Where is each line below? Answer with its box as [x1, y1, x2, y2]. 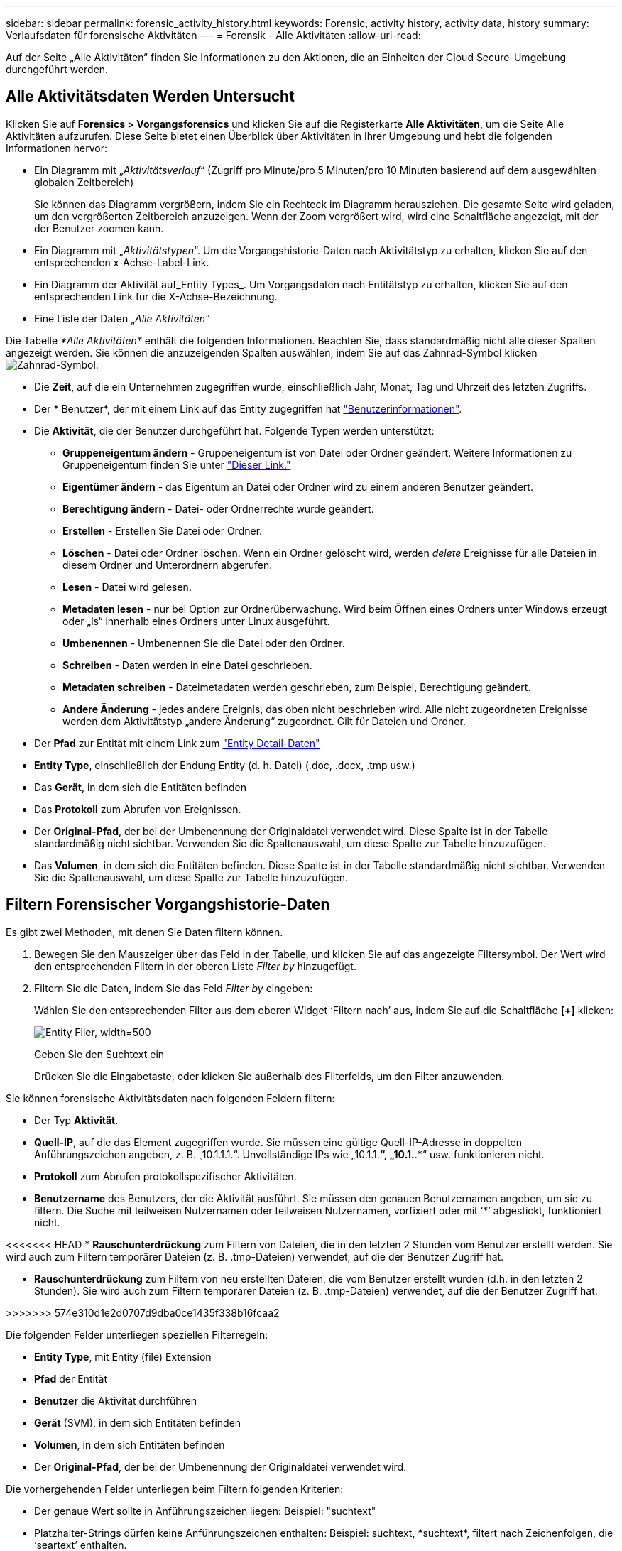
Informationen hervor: [6, 141, 108, 154]
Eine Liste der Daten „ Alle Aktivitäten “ [34, 312, 210, 325]
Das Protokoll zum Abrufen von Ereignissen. [34, 802, 241, 815]
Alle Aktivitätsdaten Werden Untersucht [6, 87, 295, 106]
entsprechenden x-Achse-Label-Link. [34, 256, 209, 268]
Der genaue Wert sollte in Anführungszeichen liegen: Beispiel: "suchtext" [34, 1504, 376, 1517]
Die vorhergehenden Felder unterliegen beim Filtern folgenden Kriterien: [6, 1482, 344, 1495]
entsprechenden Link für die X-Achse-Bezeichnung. [34, 290, 278, 303]
